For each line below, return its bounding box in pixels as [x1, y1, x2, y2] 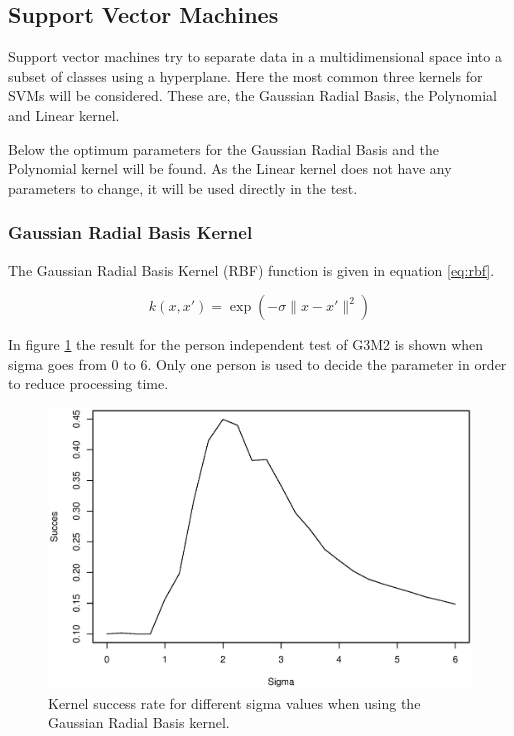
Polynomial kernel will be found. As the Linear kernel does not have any [8, 158, 452, 179]
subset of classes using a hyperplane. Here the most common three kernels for [8, 65, 483, 86]
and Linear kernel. [8, 104, 120, 125]
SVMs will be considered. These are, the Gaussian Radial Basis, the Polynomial [8, 85, 497, 106]
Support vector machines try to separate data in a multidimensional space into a [8, 46, 502, 67]
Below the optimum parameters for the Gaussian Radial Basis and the [8, 138, 439, 159]
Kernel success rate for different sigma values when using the [48, 692, 421, 713]
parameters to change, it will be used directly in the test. [8, 177, 358, 198]
